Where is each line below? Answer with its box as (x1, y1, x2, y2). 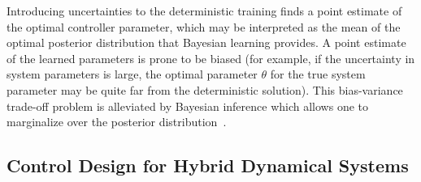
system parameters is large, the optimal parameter (7, 66, 258, 83)
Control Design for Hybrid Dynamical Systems (7, 153, 409, 178)
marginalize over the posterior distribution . (7, 113, 227, 130)
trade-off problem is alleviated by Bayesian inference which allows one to (7, 97, 369, 114)
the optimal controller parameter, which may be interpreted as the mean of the (7, 18, 401, 35)
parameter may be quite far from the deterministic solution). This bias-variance (7, 81, 403, 98)
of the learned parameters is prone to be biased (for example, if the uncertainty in (7, 49, 415, 66)
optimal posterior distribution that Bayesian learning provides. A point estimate (7, 34, 406, 51)
